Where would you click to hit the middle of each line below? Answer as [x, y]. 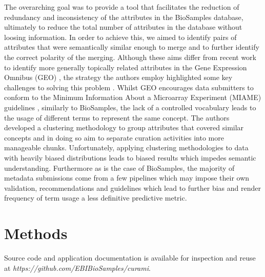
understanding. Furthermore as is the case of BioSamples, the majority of [119, 167]
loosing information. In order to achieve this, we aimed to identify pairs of [120, 37]
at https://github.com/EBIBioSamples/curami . [77, 268]
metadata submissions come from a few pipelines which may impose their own [127, 178]
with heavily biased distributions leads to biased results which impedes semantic [130, 157]
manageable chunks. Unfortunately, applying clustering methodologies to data [126, 147]
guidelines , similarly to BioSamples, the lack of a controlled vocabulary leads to [130, 107]
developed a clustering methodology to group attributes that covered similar [124, 127]
